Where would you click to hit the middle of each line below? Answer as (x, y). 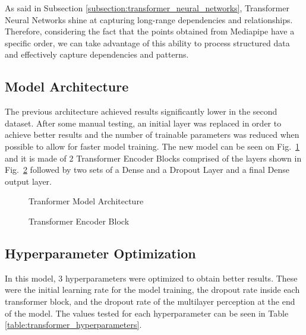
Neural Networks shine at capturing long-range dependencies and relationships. (149, 19)
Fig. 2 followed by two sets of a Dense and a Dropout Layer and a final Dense (147, 170)
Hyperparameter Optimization (100, 253)
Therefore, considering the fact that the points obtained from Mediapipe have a (150, 31)
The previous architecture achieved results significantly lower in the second (141, 111)
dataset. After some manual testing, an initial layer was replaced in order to (143, 123)
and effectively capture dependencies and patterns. (97, 54)
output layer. (29, 181)
